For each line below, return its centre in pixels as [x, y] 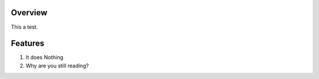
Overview [29, 13]
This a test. [25, 27]
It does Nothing [44, 57]
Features [27, 44]
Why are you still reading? [57, 66]
